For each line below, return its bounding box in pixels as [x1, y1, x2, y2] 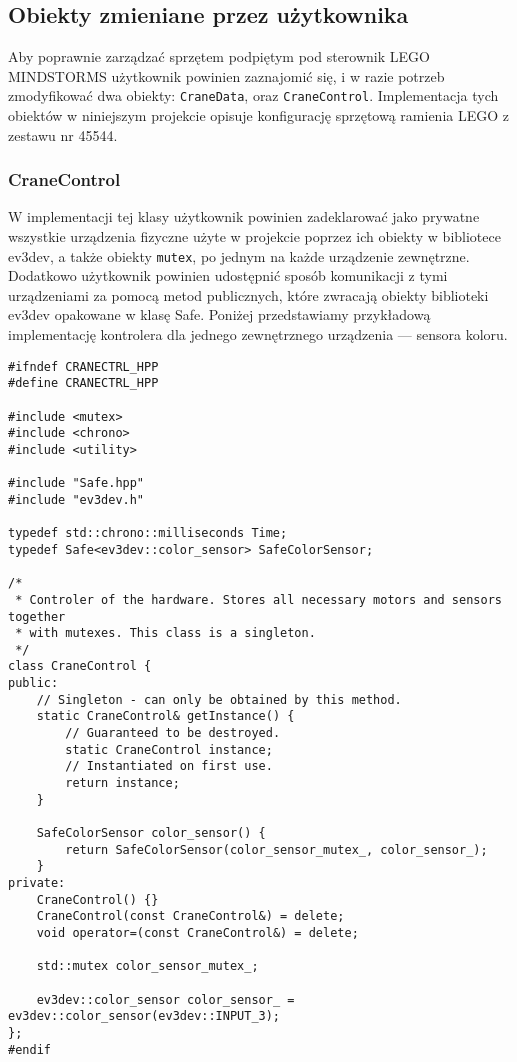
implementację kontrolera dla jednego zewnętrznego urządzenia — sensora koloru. [8, 324, 508, 345]
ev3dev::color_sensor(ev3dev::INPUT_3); [8, 1009, 281, 1024]
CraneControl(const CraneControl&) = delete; [36, 909, 345, 924]
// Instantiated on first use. [65, 759, 273, 774]
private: [8, 876, 66, 891]
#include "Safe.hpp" [8, 476, 145, 491]
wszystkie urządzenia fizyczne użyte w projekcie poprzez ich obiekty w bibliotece [8, 226, 501, 247]
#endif [8, 1042, 51, 1057]
